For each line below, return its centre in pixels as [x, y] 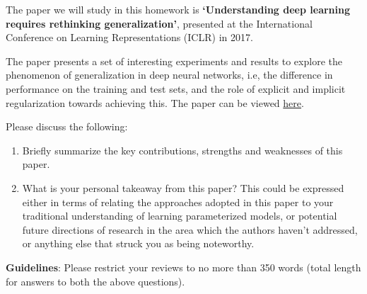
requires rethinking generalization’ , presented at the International [159, 23]
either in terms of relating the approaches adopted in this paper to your [178, 202]
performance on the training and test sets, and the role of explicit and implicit [176, 88]
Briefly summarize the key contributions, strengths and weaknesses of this [182, 150]
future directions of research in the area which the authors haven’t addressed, [190, 229]
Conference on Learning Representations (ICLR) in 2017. [129, 37]
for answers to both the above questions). [95, 281]
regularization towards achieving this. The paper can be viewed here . [155, 102]
